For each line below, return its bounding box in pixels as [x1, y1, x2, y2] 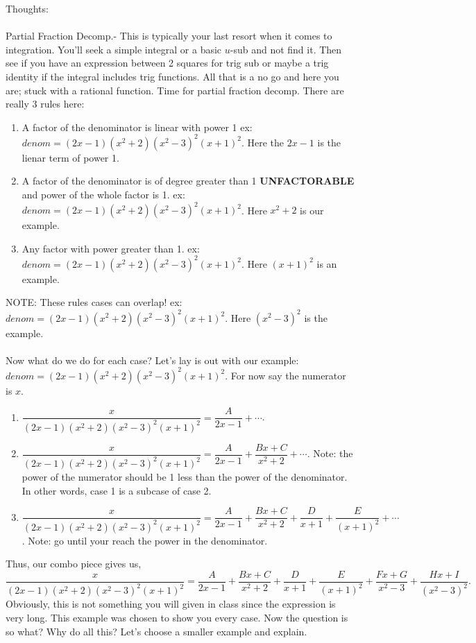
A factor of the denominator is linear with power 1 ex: [22, 119, 253, 134]
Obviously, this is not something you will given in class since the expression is [6, 597, 336, 611]
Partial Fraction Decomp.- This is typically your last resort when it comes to [6, 28, 332, 43]
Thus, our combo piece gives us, [6, 556, 142, 571]
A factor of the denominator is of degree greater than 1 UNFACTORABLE [22, 173, 355, 188]
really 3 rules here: [6, 96, 85, 111]
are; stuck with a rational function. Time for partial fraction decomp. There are [6, 83, 344, 97]
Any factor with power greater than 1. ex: [22, 241, 200, 255]
